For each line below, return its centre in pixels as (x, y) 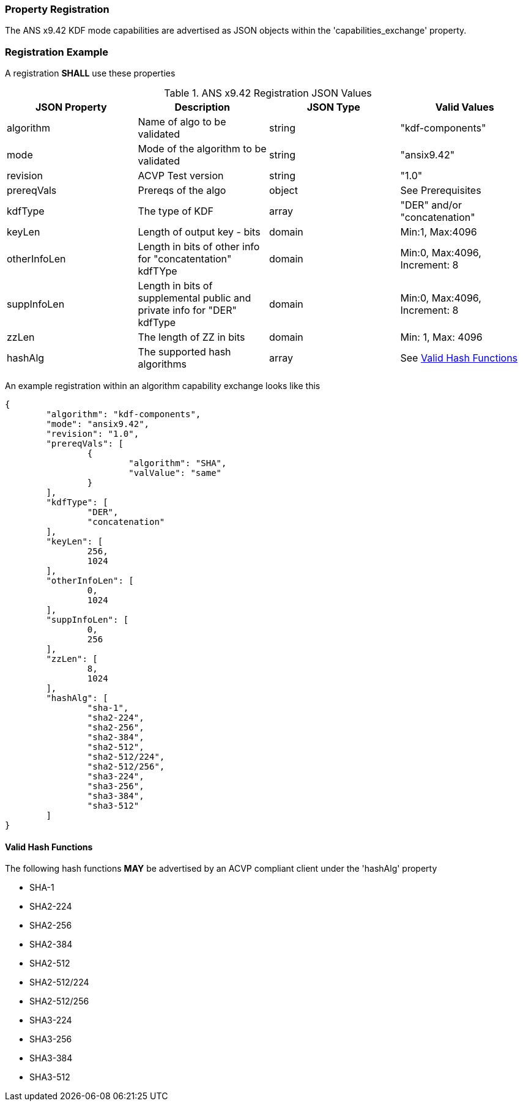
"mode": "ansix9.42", (98, 424)
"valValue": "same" (175, 473)
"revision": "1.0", (93, 434)
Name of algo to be (182, 122)
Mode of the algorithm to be (202, 149)
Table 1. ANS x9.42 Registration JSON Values (268, 93)
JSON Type (333, 107)
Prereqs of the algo (182, 191)
